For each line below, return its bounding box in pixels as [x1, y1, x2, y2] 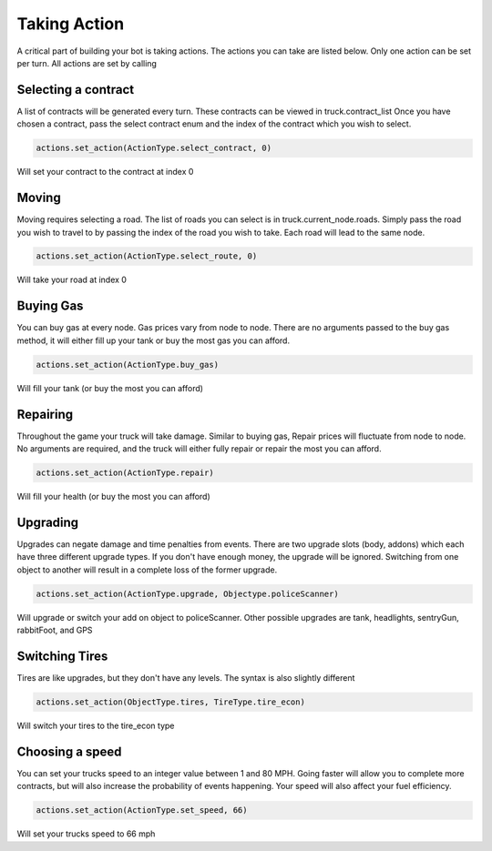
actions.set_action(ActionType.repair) [36, 468, 214, 478]
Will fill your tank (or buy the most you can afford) [16, 382, 204, 393]
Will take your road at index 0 [16, 274, 128, 286]
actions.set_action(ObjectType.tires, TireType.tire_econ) [36, 696, 305, 707]
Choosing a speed [16, 744, 122, 759]
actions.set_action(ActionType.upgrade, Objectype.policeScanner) [36, 588, 339, 599]
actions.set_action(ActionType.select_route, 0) [36, 251, 258, 261]
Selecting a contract [16, 82, 135, 97]
